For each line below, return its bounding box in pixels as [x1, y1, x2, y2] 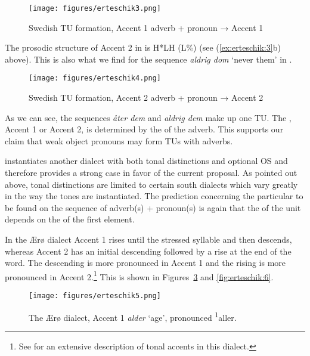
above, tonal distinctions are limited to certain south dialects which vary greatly [5, 178, 298, 190]
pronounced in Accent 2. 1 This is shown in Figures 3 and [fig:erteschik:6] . [5, 268, 274, 283]
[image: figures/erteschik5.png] [29, 292, 161, 301]
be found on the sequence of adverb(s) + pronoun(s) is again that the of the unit [5, 201, 301, 213]
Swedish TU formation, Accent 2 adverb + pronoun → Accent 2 [29, 91, 263, 104]
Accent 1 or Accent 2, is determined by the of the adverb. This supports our [5, 123, 284, 135]
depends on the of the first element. [5, 213, 135, 225]
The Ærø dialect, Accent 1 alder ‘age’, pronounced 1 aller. [29, 309, 237, 323]
